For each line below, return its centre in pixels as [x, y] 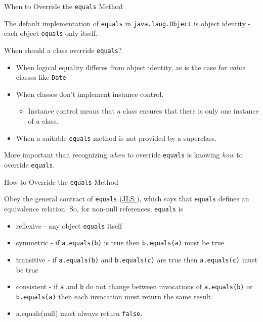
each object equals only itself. [51, 33]
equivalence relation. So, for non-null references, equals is [94, 208]
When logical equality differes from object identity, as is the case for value [130, 67]
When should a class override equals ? [63, 50]
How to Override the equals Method [61, 181]
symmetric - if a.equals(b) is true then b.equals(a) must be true [120, 243]
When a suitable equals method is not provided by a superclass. [116, 138]
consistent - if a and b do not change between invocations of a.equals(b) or [134, 286]
